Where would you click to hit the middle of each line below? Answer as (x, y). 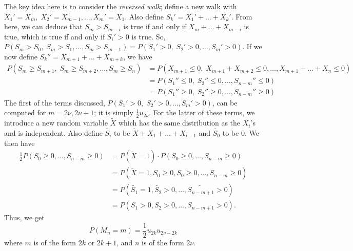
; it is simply (114, 112)
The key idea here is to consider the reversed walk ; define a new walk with (121, 6)
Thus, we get (24, 217)
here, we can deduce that (43, 26)
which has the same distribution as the (179, 123)
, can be (225, 102)
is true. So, (149, 36)
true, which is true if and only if (55, 36)
